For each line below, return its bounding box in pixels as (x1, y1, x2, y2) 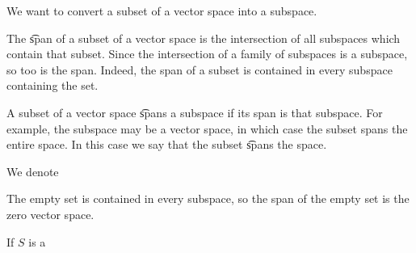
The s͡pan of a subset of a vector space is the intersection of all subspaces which (6, 29, 401, 46)
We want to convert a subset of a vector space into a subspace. (6, 2, 317, 19)
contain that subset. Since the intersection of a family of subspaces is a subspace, (6, 45, 408, 62)
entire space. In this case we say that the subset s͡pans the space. (6, 136, 327, 153)
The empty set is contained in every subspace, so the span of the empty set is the (6, 190, 410, 207)
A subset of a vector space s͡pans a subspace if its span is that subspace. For (6, 103, 383, 120)
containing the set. (6, 77, 99, 94)
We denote (6, 162, 59, 179)
